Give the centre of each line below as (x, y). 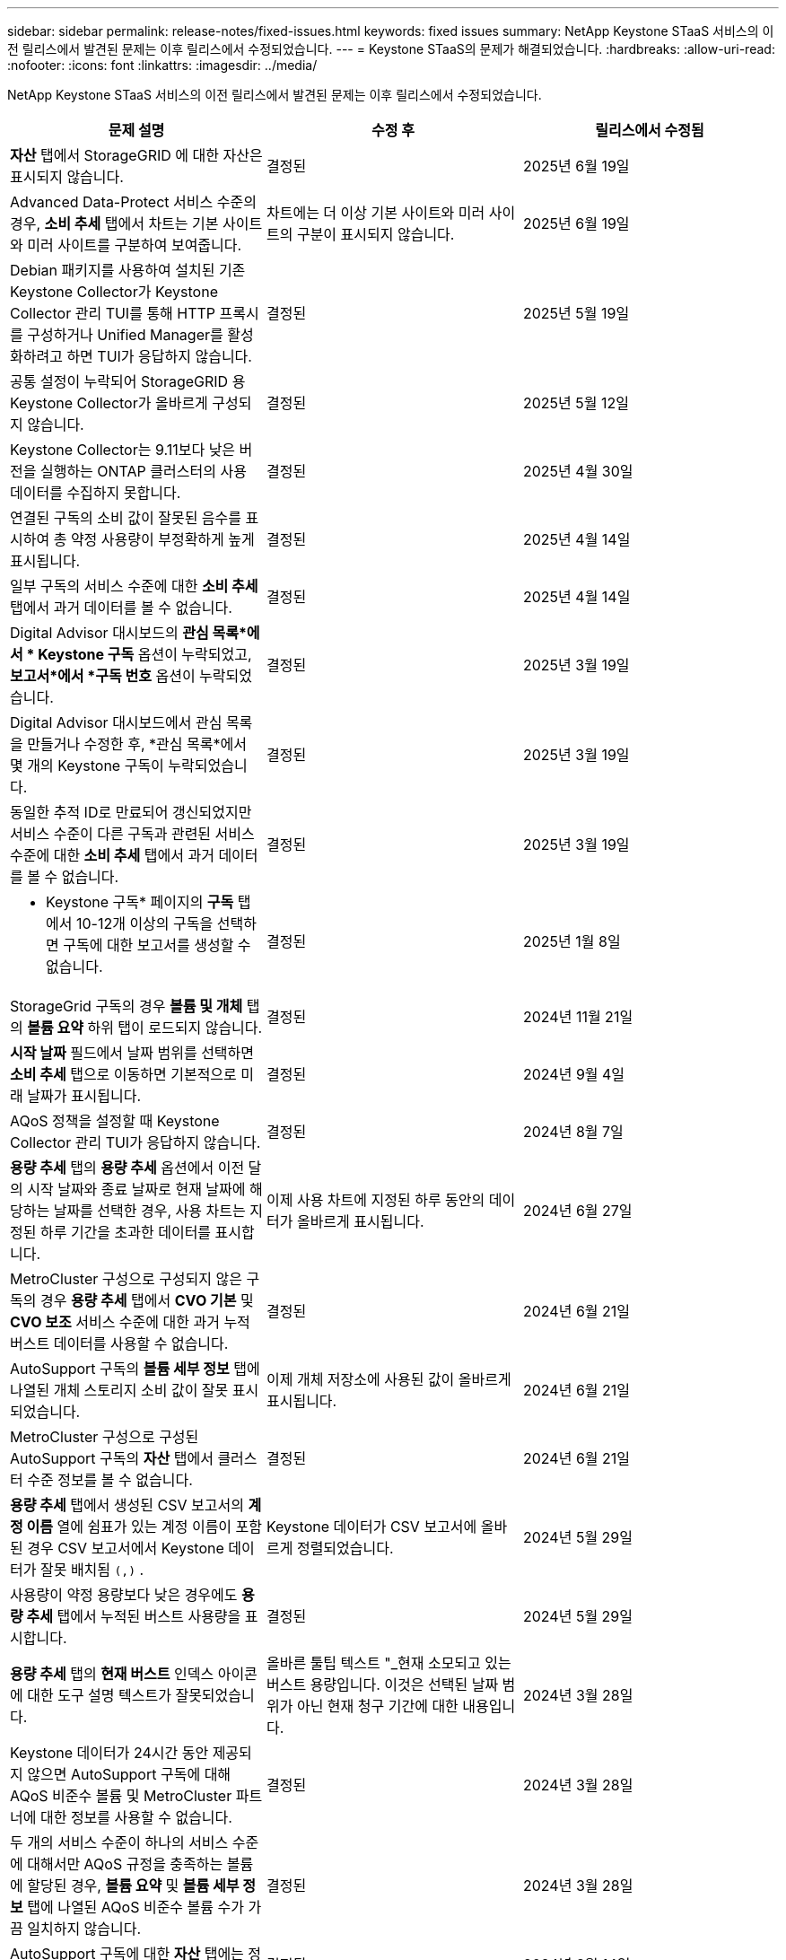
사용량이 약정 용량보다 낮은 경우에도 (124, 1595)
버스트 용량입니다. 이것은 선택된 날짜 (382, 1684)
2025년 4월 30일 (578, 471)
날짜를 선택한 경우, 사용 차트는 (149, 1211)
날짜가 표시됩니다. (84, 1096)
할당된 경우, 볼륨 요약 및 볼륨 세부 (133, 1886)
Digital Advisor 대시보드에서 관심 (116, 722)
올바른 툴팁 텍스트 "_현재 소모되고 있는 (389, 1663)
